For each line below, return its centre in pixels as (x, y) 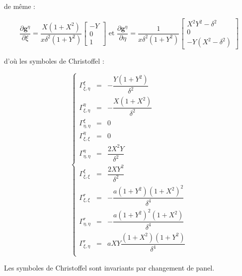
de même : (20, 6)
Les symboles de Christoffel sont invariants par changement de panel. (109, 268)
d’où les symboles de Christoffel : (54, 61)
